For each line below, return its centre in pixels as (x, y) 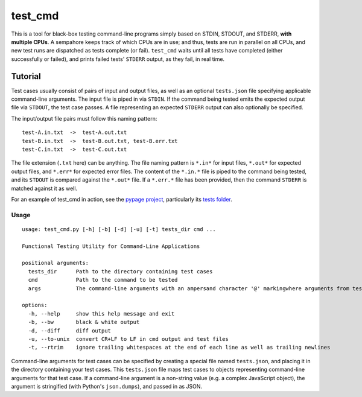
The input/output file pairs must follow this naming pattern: (84, 118)
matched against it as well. (44, 188)
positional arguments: (56, 263)
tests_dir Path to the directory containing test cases (120, 271)
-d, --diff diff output (70, 331)
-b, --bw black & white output (84, 322)
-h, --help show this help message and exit (101, 313)
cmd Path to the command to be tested (103, 280)
